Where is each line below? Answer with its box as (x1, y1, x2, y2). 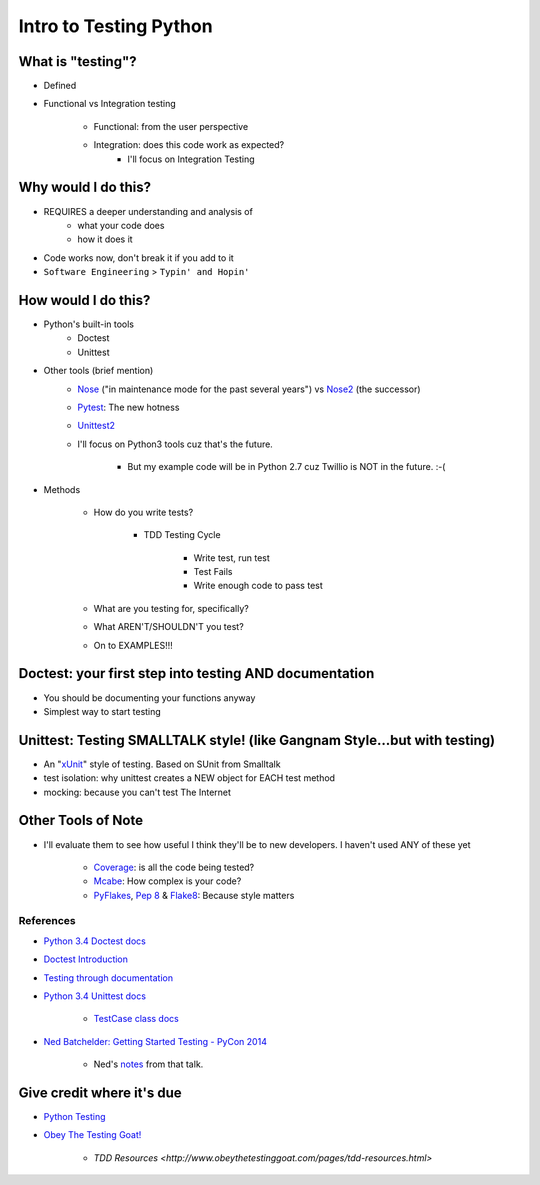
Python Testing (43, 1111, 106, 1123)
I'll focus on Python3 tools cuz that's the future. (77, 438, 274, 450)
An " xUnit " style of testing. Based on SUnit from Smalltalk (43, 758, 281, 770)
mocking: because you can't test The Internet (43, 786, 232, 798)
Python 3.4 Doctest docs (43, 935, 147, 947)
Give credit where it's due (18, 1085, 182, 1101)
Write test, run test (193, 551, 270, 564)
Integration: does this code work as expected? (93, 139, 285, 151)
